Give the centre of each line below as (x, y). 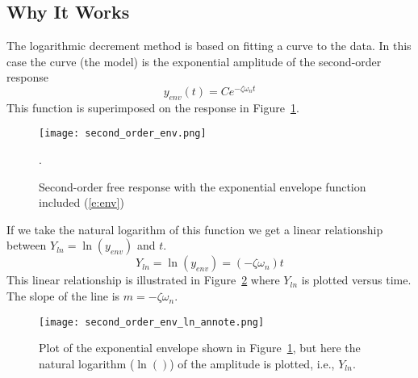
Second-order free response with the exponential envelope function (203, 186)
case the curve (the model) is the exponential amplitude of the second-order (194, 61)
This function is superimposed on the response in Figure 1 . (153, 107)
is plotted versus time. (356, 280)
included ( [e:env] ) (82, 202)
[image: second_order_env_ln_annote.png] (152, 322)
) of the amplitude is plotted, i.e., (252, 363)
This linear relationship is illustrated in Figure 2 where (143, 280)
